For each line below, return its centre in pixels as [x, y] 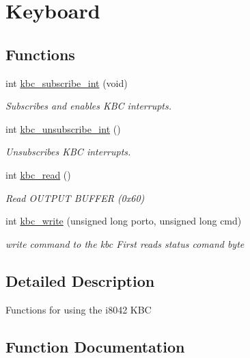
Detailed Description [80, 280]
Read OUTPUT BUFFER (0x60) [75, 197]
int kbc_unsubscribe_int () [63, 128]
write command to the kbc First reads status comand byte [125, 243]
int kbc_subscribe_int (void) [67, 82]
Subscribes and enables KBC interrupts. [89, 106]
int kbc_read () [38, 174]
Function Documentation [95, 346]
